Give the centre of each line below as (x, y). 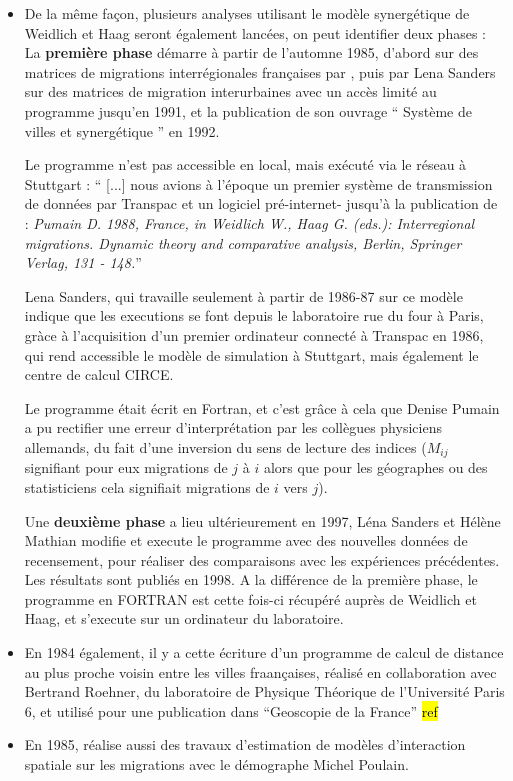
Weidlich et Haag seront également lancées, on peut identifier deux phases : (255, 32)
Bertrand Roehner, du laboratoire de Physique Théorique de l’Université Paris (264, 691)
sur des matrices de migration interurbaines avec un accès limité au (230, 91)
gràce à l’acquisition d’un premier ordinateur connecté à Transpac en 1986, (254, 334)
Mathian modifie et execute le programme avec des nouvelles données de (246, 540)
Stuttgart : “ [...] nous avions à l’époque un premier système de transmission (258, 183)
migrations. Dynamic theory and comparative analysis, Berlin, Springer (243, 242)
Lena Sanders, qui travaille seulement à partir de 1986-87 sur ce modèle (243, 295)
